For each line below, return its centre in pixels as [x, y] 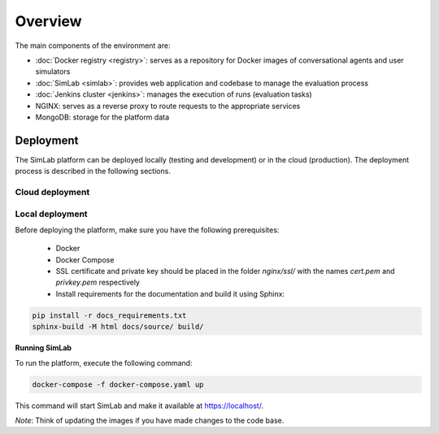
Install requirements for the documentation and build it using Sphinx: [170, 293]
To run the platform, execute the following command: [104, 362]
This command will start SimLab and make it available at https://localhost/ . [139, 406]
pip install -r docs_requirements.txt [109, 315]
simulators [53, 72]
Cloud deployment [52, 192]
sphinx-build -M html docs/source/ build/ [118, 327]
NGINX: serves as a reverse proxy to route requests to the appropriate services [168, 106]
